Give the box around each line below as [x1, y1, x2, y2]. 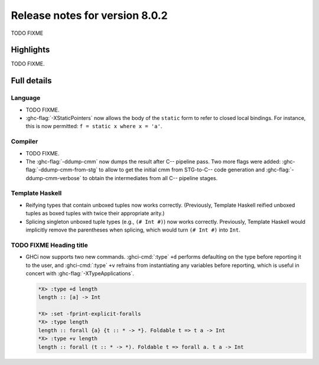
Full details [11, 76, 52, 86]
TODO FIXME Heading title [11, 241, 89, 249]
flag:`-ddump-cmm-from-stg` [25, 166, 97, 174]
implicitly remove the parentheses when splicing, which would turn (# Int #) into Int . [25, 226, 240, 233]
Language [11, 94, 41, 102]
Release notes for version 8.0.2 [11, 9, 168, 22]
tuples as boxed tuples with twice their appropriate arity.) [25, 210, 165, 217]
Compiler [11, 138, 38, 146]
